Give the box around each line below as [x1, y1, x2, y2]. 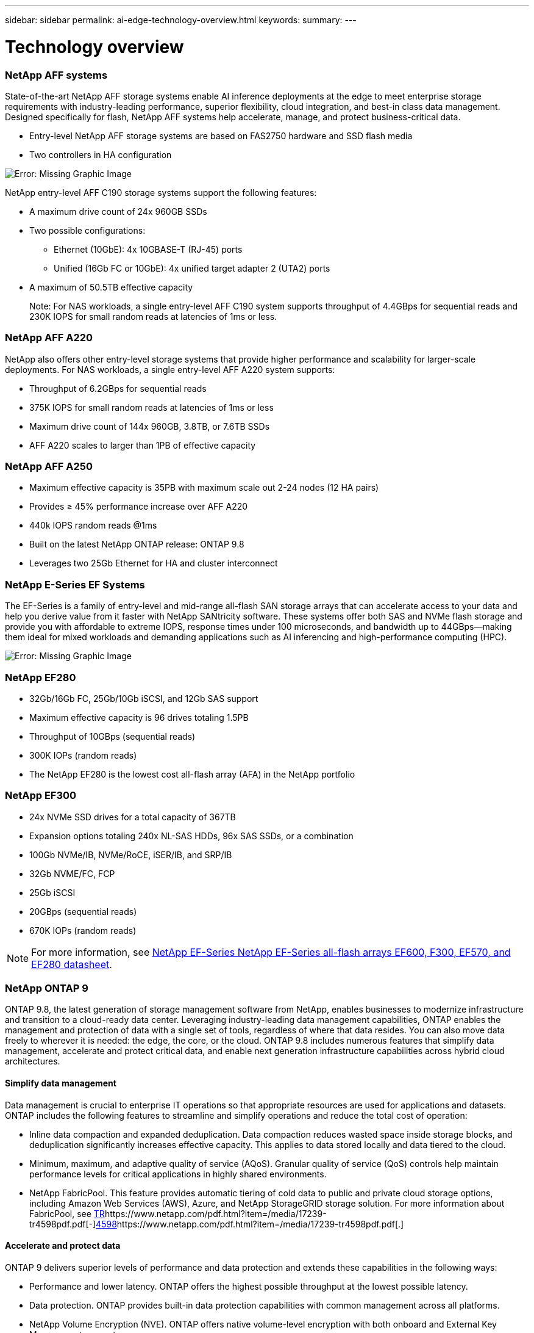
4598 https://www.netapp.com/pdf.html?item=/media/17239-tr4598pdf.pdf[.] [96, 1218, 404, 1229]
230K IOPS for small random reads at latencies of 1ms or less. [29, 311, 277, 322]
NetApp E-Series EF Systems [5, 578, 145, 591]
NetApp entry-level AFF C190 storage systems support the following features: [5, 187, 317, 198]
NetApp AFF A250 [5, 460, 93, 472]
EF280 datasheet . [31, 958, 112, 970]
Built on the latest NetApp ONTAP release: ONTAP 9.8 [29, 539, 244, 550]
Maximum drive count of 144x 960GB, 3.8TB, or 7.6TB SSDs [29, 421, 270, 432]
